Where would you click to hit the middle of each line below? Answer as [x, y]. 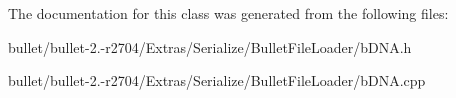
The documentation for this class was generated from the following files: [228, 13]
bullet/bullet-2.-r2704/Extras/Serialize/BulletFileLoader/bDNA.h [210, 46]
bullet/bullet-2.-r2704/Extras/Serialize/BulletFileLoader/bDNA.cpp [217, 80]
